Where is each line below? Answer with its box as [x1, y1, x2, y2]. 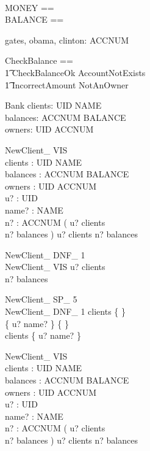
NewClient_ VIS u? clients [5, 260, 105, 273]
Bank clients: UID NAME [5, 99, 102, 112]
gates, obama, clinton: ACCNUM [5, 33, 129, 46]
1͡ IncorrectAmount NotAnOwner [5, 78, 129, 91]
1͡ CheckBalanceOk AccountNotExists [5, 66, 146, 79]
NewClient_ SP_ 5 [5, 293, 77, 306]
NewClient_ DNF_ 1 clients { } [5, 305, 126, 318]
